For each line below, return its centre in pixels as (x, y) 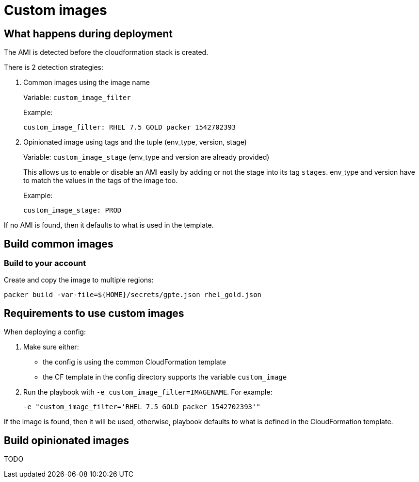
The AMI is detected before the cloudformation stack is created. (106, 52)
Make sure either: (51, 347)
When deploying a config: (45, 332)
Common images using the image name (87, 83)
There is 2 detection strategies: (54, 67)
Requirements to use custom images (94, 313)
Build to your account (45, 263)
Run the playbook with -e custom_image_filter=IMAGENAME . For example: (148, 392)
